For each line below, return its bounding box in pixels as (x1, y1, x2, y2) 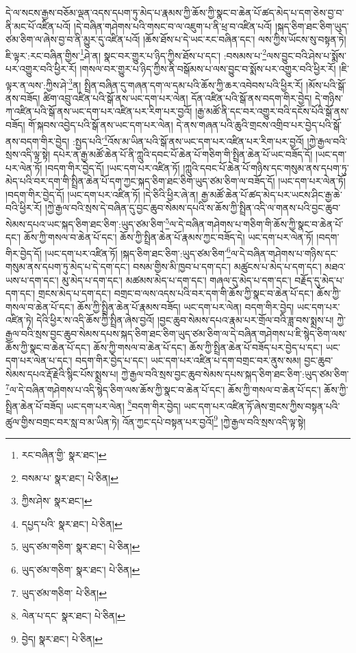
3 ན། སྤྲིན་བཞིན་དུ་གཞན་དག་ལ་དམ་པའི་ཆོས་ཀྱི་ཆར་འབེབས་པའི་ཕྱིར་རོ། (68, 75, 303, 92)
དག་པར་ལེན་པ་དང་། (5, 353, 73, 368)
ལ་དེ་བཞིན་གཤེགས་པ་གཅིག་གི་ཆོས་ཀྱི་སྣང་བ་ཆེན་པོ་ (169, 216, 344, 231)
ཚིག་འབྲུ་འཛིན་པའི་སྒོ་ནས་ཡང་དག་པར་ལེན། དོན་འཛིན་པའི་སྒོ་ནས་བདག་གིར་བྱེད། (42, 90, 312, 105)
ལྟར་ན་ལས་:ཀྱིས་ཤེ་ (5, 77, 69, 92)
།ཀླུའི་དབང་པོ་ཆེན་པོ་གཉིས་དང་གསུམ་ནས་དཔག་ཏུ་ (183, 160, 349, 175)
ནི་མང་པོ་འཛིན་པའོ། (5, 18, 71, 33)
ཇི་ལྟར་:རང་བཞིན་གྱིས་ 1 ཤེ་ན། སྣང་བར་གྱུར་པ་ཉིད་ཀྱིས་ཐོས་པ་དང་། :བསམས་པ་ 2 (5, 46, 266, 62)
